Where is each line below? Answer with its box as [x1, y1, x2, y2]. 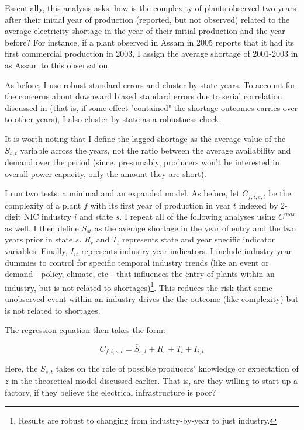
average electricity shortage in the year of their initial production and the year [5, 25, 285, 37]
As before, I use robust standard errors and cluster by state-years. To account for [5, 78, 296, 91]
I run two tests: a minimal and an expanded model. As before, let [5, 187, 240, 199]
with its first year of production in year [90, 199, 231, 211]
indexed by [239, 199, 278, 211]
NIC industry [23, 210, 72, 223]
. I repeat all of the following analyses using [119, 210, 276, 223]
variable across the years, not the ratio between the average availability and [20, 144, 291, 156]
